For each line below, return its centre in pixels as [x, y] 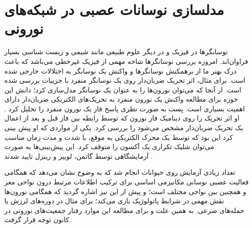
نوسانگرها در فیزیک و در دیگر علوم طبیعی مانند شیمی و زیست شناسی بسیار [116, 52]
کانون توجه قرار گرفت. [38, 220]
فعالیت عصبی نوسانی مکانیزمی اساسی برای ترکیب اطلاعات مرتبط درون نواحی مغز [127, 182]
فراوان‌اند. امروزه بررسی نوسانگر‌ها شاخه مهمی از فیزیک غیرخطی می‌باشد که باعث [126, 61]
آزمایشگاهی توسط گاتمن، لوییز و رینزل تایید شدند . [79, 156]
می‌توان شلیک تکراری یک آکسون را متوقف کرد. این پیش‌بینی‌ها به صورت [109, 146]
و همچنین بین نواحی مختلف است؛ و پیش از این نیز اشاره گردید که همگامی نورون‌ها [126, 191]
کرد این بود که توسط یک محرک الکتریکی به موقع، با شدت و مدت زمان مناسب [119, 137]
